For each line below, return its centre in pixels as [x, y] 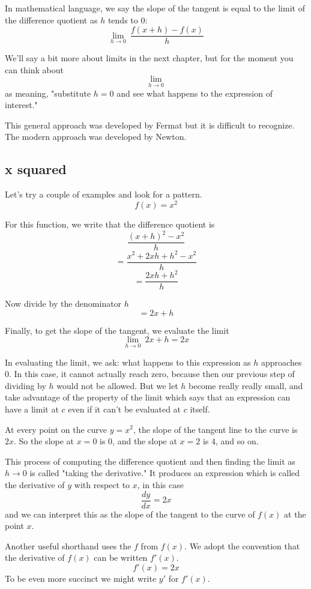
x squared [36, 169]
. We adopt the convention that [242, 545]
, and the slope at [145, 441]
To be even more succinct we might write [81, 578]
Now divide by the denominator [63, 304]
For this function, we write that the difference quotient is [110, 224]
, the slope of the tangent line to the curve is [215, 429]
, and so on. [237, 441]
